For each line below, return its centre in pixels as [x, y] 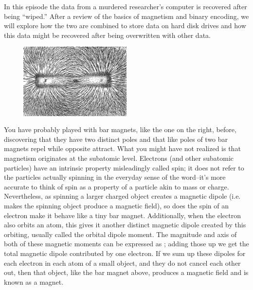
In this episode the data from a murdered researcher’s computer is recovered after [126, 6]
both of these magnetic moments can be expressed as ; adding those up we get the [126, 244]
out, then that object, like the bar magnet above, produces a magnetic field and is [126, 272]
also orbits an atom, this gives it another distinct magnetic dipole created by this [125, 225]
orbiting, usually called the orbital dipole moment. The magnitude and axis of [120, 234]
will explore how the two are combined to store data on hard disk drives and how [125, 26]
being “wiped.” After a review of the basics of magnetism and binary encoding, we [126, 16]
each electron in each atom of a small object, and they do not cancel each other [122, 263]
